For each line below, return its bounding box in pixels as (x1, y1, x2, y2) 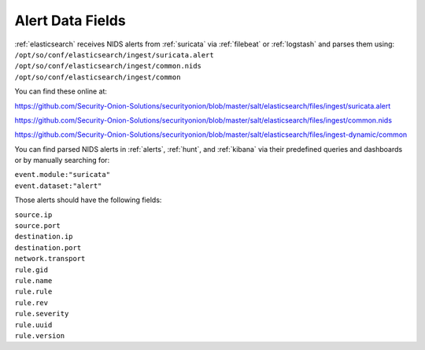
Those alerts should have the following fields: (14, 195, 162, 204)
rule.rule (14, 287, 53, 297)
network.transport (14, 254, 86, 263)
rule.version (14, 331, 65, 340)
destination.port (14, 243, 82, 252)
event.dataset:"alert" (14, 181, 102, 190)
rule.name (14, 276, 53, 285)
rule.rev (14, 298, 49, 307)
